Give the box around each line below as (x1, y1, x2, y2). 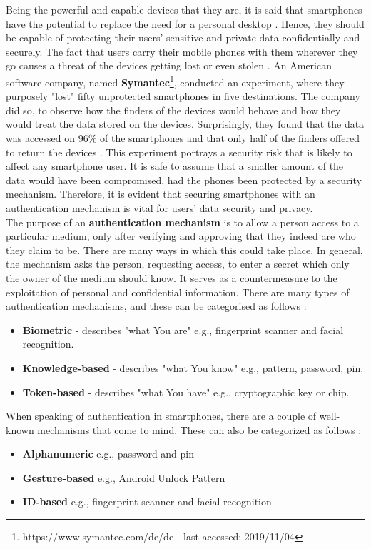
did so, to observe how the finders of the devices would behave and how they (6, 102, 341, 117)
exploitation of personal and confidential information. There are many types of (6, 284, 350, 299)
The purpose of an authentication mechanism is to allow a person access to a (6, 214, 359, 229)
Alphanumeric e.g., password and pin (22, 446, 195, 461)
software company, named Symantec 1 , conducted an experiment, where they (6, 72, 345, 89)
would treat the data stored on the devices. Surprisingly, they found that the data (6, 116, 365, 131)
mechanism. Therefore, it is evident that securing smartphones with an (6, 186, 315, 201)
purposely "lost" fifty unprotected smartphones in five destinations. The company (6, 89, 360, 104)
